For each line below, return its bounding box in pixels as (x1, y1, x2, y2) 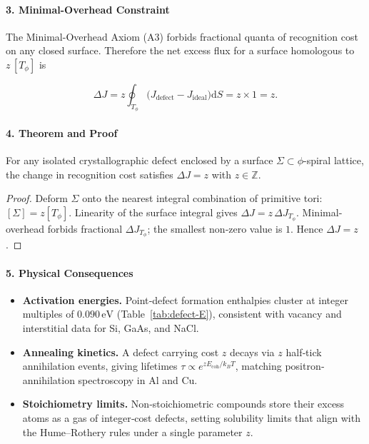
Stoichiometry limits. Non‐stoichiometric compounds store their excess (22, 396, 345, 411)
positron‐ (285, 358, 325, 373)
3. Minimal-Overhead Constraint (6, 1, 170, 16)
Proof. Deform (6, 191, 68, 206)
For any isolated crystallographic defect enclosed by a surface (6, 152, 273, 167)
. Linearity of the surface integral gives (69, 204, 238, 219)
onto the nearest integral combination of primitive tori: (82, 191, 323, 206)
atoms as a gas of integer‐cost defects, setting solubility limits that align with (22, 410, 360, 425)
